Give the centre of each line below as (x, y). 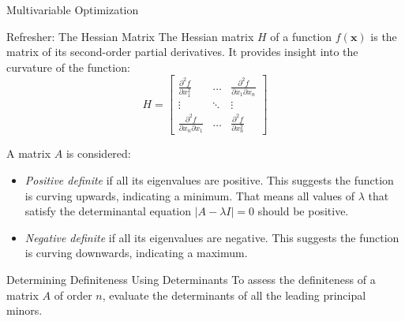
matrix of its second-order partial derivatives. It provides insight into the (182, 52)
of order (73, 295)
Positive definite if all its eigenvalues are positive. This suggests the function (209, 179)
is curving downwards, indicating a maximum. (136, 253)
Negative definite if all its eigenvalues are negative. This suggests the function (212, 237)
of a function (301, 36)
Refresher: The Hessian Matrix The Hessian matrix (130, 36)
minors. (24, 310)
